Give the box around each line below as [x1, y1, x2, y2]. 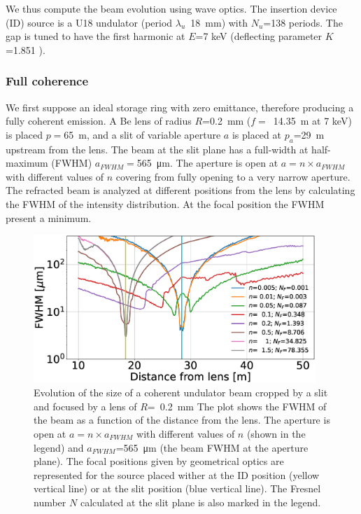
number [34, 494, 66, 509]
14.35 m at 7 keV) [273, 113, 352, 128]
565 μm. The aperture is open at [136, 155, 278, 170]
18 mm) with [190, 15, 248, 29]
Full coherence [6, 72, 89, 90]
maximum [6, 155, 48, 170]
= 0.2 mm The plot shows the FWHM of [147, 398, 327, 413]
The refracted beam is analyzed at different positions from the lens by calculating [6, 183, 355, 197]
